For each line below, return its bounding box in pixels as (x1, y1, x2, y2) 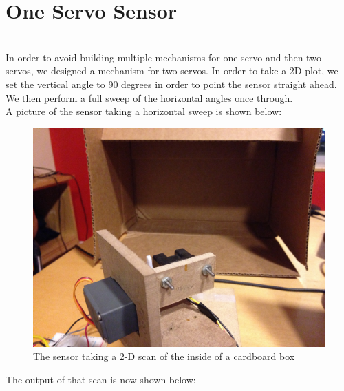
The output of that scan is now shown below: (6, 372, 196, 386)
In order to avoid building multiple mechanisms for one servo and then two (6, 50, 321, 64)
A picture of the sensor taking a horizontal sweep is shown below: (6, 104, 282, 118)
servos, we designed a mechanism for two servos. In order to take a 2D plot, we (6, 63, 338, 78)
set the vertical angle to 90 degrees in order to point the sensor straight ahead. (6, 76, 337, 91)
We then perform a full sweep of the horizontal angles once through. (6, 90, 293, 105)
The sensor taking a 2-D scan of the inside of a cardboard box (33, 349, 295, 363)
